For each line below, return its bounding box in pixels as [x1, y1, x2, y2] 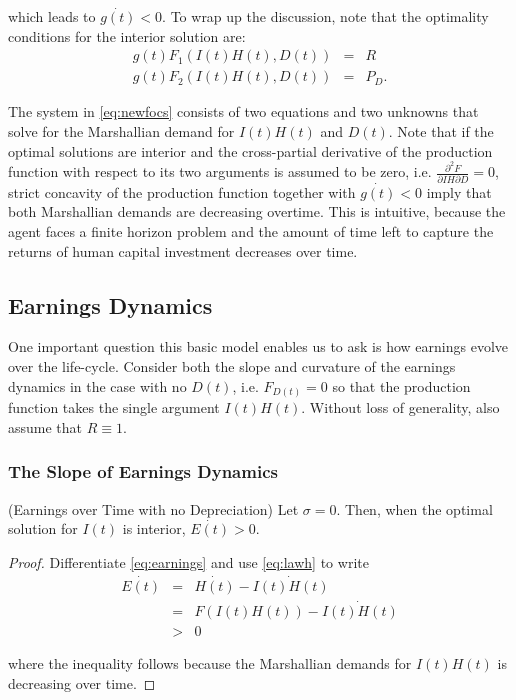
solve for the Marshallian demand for [8, 121, 235, 142]
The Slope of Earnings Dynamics [8, 459, 278, 484]
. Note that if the [388, 121, 494, 142]
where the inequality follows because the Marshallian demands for [8, 653, 412, 674]
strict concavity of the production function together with [8, 181, 356, 202]
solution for [8, 518, 78, 539]
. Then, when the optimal [336, 498, 493, 519]
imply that [426, 181, 492, 202]
